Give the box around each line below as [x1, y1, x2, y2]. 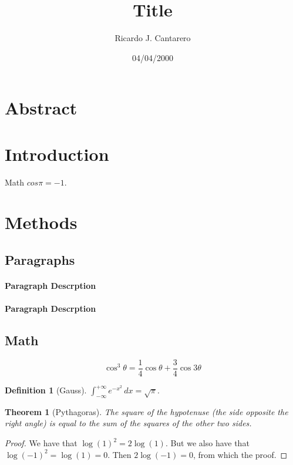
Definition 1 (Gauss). [5, 384, 87, 396]
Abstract [5, 96, 78, 120]
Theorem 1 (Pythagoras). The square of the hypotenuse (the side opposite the [5, 405, 288, 417]
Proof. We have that [5, 437, 78, 449]
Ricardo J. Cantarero [114, 32, 191, 44]
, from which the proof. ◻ [193, 448, 288, 460]
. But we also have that [165, 437, 250, 449]
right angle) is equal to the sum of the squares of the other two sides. [5, 417, 252, 429]
